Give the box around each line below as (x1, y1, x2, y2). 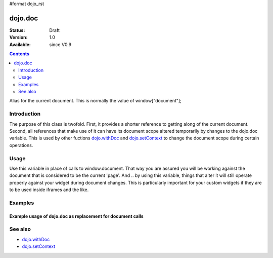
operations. (9, 142, 33, 148)
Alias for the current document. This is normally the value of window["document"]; (9, 98, 181, 104)
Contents (9, 51, 30, 57)
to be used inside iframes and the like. (9, 187, 89, 193)
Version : (9, 34, 28, 41)
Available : (9, 41, 31, 48)
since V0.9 (49, 41, 72, 48)
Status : (9, 27, 25, 33)
